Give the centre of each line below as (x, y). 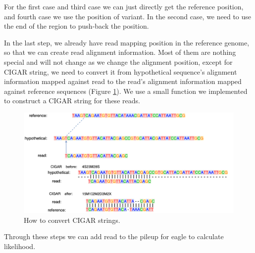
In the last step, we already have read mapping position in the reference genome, (127, 42)
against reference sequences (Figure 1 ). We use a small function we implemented (126, 91)
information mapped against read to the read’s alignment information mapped (123, 81)
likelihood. (20, 246)
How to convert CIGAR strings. (72, 220)
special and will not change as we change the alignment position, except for (118, 62)
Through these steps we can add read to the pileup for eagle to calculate (114, 236)
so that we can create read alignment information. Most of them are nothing (120, 52)
